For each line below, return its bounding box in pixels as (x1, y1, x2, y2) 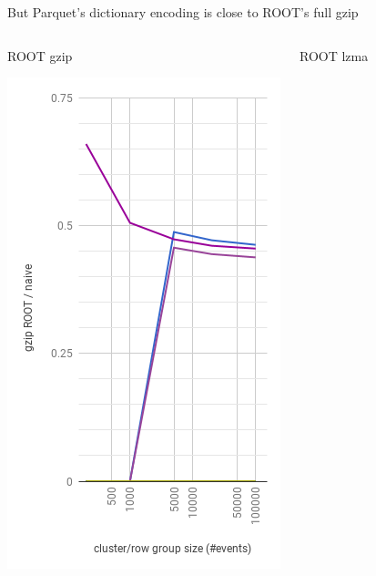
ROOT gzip (7, 46, 73, 65)
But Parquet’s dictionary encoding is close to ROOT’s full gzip (7, 3, 359, 21)
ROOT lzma (300, 46, 369, 65)
